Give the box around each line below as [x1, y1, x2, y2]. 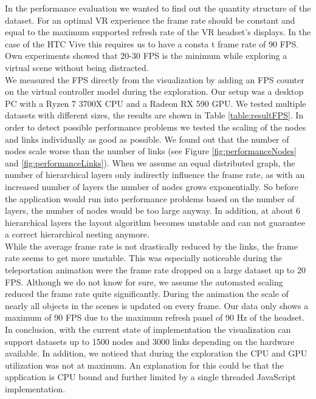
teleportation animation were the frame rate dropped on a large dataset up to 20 [5, 264, 306, 276]
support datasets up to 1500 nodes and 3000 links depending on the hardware [5, 335, 295, 347]
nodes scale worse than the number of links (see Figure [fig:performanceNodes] [5, 145, 297, 157]
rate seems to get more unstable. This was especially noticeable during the [5, 251, 282, 264]
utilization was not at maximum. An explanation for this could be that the [5, 358, 284, 371]
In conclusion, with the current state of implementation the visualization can [5, 323, 291, 336]
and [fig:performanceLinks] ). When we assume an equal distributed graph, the [5, 156, 295, 169]
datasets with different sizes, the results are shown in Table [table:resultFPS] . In [5, 109, 304, 121]
